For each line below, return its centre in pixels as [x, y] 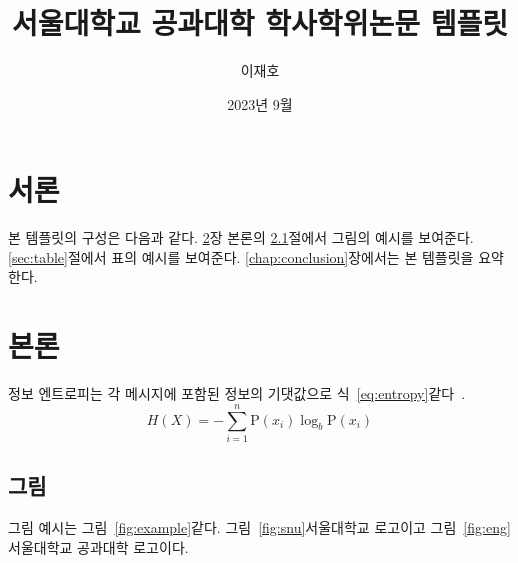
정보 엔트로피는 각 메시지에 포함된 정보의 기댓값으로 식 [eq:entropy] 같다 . [237, 393]
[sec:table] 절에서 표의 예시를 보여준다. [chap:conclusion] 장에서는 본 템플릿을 [241, 256]
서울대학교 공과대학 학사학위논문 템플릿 [260, 22]
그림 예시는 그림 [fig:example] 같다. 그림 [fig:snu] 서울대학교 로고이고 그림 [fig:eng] [259, 527]
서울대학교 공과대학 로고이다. [98, 546]
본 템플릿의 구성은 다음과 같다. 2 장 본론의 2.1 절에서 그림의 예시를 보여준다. [241, 237]
